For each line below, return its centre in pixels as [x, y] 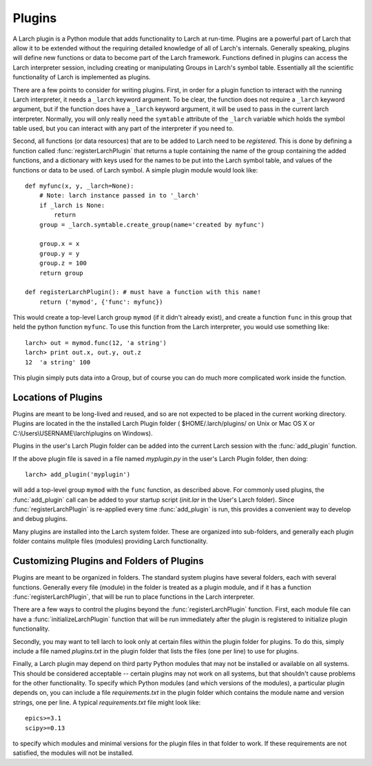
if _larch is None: [72, 205]
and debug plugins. [40, 519]
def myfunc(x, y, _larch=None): [80, 186]
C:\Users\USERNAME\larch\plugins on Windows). [83, 433]
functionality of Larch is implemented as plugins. [82, 77]
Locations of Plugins [58, 397]
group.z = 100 [63, 263]
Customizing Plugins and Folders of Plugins [108, 561]
